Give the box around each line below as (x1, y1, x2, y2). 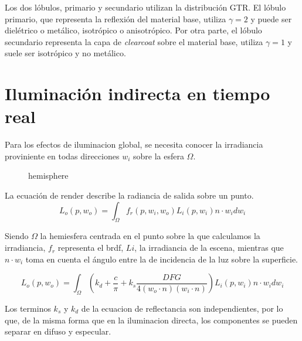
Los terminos (5, 302, 51, 315)
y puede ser (250, 12, 292, 25)
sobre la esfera (133, 149, 184, 162)
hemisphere (28, 169, 69, 182)
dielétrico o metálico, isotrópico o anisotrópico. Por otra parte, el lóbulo (5, 24, 262, 36)
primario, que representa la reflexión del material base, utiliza (5, 12, 226, 25)
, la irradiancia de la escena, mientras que (134, 241, 284, 254)
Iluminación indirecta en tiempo (5, 81, 270, 105)
